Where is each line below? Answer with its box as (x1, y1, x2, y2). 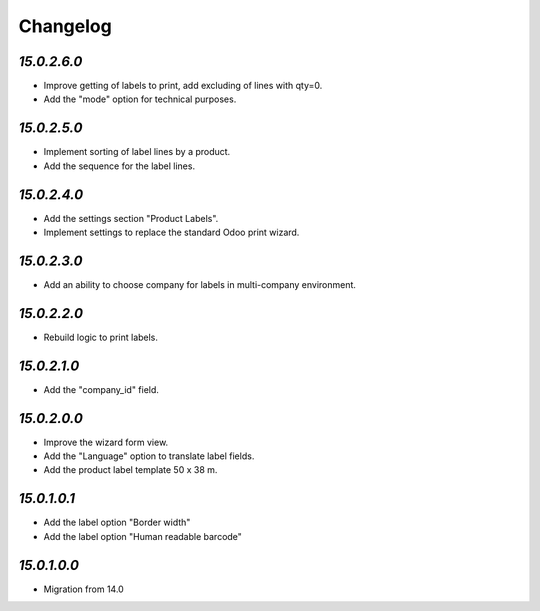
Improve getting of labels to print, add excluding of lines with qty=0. (43, 80, 323, 92)
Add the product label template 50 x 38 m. (43, 464, 218, 476)
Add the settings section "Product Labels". (43, 212, 219, 224)
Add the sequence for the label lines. (43, 160, 195, 172)
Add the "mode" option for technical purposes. (43, 93, 237, 105)
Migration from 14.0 (43, 583, 124, 595)
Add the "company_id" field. (43, 383, 160, 395)
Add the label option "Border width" (43, 516, 191, 529)
